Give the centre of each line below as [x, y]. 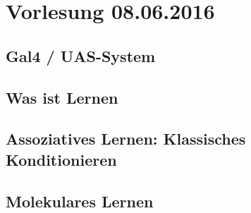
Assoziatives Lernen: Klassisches [126, 139]
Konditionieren [61, 159]
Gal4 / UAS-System [81, 55]
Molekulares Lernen [80, 201]
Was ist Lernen [62, 97]
